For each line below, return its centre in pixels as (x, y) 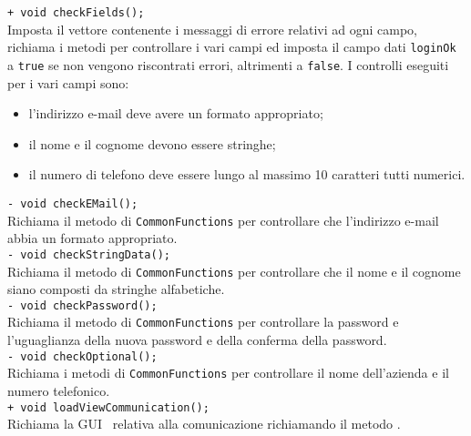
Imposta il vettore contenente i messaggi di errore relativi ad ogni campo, (212, 29)
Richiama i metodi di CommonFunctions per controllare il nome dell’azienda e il (228, 373)
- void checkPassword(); (82, 305)
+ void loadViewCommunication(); (108, 407)
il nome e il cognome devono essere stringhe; (152, 143)
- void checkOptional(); (82, 356)
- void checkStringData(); (89, 254)
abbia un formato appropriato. (92, 238)
